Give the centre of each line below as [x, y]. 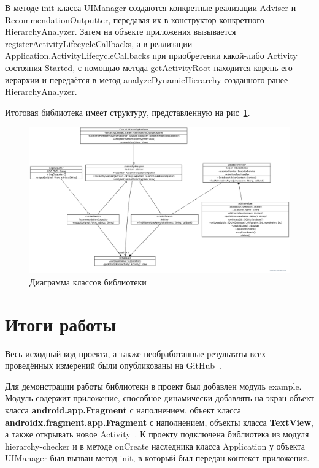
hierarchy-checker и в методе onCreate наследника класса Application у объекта [155, 446]
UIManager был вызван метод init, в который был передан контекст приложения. [157, 458]
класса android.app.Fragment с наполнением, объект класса [123, 409]
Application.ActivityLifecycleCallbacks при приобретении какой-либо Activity [151, 55]
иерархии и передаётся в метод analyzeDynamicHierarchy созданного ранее [147, 79]
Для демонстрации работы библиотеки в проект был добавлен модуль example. [153, 386]
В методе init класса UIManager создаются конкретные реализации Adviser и [151, 7]
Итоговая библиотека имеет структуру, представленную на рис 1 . [128, 112]
